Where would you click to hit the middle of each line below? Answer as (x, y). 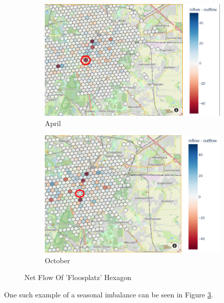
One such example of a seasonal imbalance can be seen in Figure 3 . (109, 295)
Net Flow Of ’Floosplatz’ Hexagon (78, 277)
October (58, 260)
